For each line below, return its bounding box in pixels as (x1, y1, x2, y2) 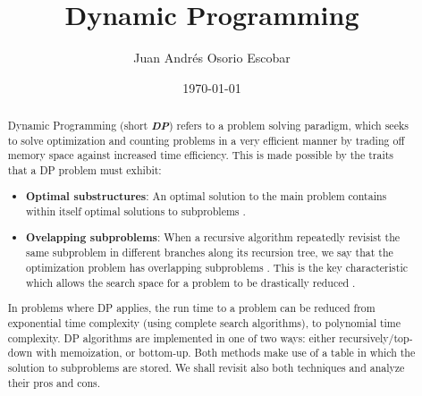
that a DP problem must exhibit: (7, 163, 162, 178)
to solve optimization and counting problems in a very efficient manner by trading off (7, 132, 405, 147)
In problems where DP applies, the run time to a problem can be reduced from (7, 300, 376, 316)
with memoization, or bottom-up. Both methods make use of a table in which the (36, 345, 416, 360)
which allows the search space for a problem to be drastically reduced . (26, 274, 356, 290)
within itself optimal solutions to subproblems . (26, 204, 246, 219)
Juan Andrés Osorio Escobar (133, 48, 291, 67)
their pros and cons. (7, 375, 101, 390)
